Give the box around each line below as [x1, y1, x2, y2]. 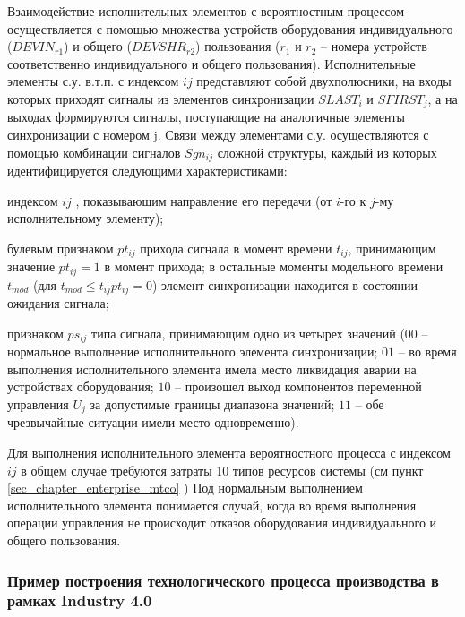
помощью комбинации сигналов [7, 142, 181, 161]
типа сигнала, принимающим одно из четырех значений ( [91, 323, 405, 342]
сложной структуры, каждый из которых [217, 142, 437, 161]
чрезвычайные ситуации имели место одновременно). [7, 413, 299, 432]
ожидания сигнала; [7, 294, 109, 313]
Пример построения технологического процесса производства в [7, 569, 439, 591]
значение [7, 257, 56, 276]
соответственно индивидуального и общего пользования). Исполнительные [7, 54, 416, 73]
